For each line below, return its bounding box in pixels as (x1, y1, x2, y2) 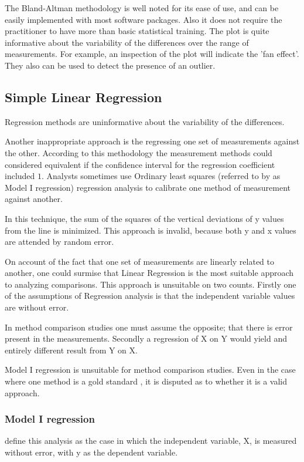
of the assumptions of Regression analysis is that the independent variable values (5, 289, 295, 302)
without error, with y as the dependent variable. (5, 446, 178, 458)
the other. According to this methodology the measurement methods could (5, 146, 272, 159)
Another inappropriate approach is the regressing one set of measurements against (5, 135, 300, 147)
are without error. (5, 301, 69, 313)
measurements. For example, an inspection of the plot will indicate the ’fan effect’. (5, 48, 299, 60)
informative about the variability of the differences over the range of (5, 36, 249, 48)
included (5, 170, 35, 182)
